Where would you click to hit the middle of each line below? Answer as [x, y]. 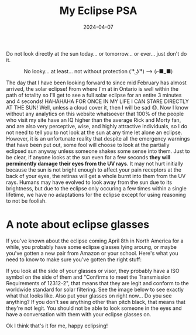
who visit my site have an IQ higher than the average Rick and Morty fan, [94, 120]
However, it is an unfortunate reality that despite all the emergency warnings [98, 138]
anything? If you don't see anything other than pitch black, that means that [96, 302]
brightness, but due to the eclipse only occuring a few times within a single [97, 188]
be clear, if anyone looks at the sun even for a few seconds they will [88, 157]
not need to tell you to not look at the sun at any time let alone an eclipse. [94, 132]
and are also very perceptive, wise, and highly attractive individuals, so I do [97, 126]
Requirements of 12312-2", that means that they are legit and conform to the [97, 283]
